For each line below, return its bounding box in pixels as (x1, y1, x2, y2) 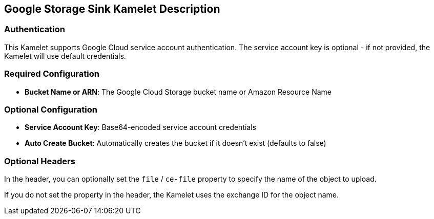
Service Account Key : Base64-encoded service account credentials (25, 123, 256, 132)
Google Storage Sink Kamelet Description (4, 3, 220, 15)
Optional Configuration (4, 104, 97, 115)
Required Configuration (4, 69, 99, 79)
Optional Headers (4, 156, 75, 166)
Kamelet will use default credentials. (4, 51, 126, 60)
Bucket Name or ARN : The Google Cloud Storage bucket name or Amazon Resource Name (25, 87, 332, 96)
